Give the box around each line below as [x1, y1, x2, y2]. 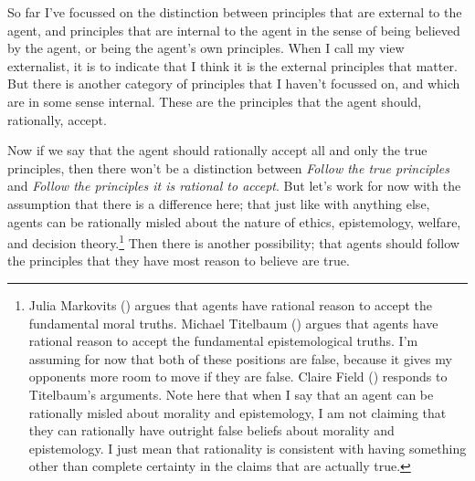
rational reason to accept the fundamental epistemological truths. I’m [28, 331, 418, 350]
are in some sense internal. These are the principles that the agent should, [7, 91, 422, 110]
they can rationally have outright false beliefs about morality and [28, 421, 395, 440]
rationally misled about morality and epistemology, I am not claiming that [28, 403, 447, 422]
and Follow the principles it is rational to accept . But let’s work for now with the [7, 176, 461, 195]
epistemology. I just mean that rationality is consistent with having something [28, 438, 467, 457]
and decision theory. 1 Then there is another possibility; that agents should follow [7, 231, 459, 252]
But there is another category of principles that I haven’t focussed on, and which [7, 74, 460, 93]
